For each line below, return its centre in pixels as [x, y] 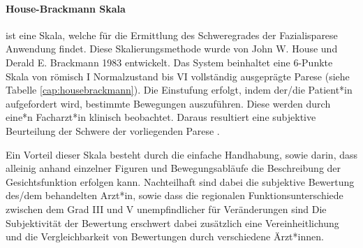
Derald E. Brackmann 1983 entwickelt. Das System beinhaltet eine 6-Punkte [169, 62]
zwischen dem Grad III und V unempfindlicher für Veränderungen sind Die [166, 209]
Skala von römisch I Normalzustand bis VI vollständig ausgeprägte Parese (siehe [178, 76]
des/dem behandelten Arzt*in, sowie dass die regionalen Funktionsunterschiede [175, 195]
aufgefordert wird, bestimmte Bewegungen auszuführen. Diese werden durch [168, 103]
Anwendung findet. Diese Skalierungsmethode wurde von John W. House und [172, 49]
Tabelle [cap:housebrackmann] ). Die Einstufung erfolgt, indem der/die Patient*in [179, 90]
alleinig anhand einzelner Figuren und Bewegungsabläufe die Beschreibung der [173, 168]
